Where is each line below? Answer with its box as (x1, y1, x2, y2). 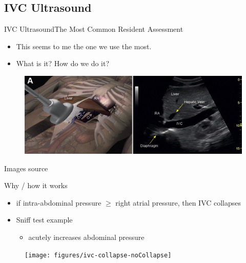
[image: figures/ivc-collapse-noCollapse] (25, 251, 172, 259)
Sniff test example (16, 214, 73, 225)
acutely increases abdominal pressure (28, 231, 145, 242)
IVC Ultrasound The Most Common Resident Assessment (4, 24, 183, 34)
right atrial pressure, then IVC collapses (115, 197, 241, 208)
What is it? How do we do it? (16, 58, 110, 69)
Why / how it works (4, 180, 68, 191)
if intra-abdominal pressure (16, 197, 101, 208)
